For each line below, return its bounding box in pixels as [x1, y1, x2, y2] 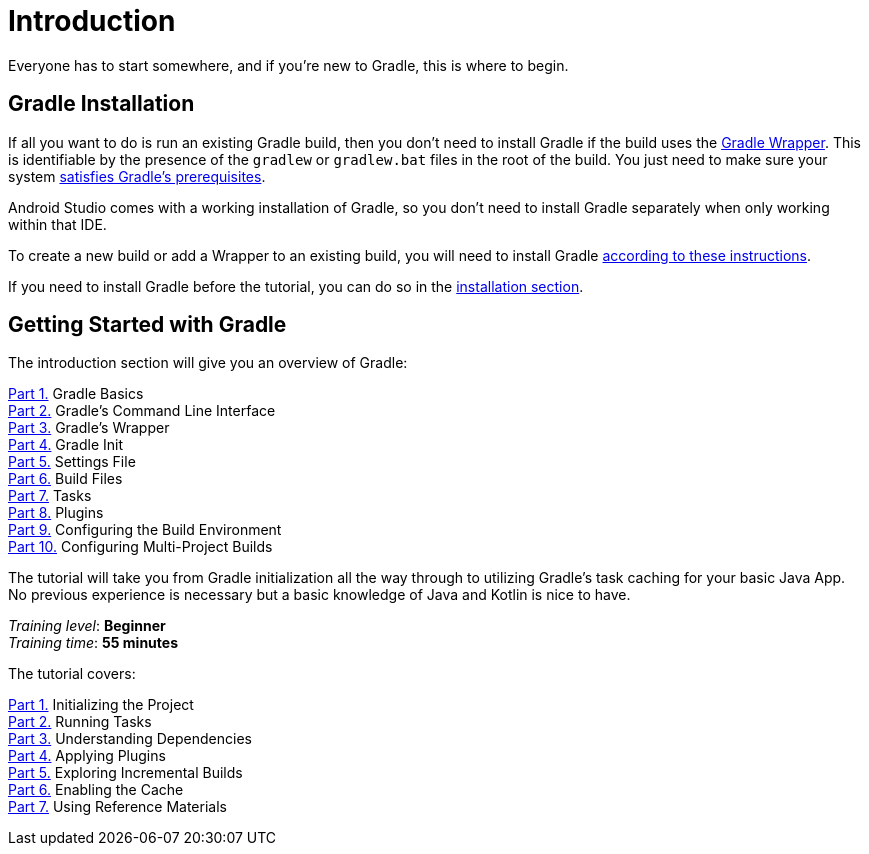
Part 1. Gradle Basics [8, 385, 144, 403]
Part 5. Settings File [8, 453, 136, 471]
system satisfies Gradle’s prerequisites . [8, 167, 266, 185]
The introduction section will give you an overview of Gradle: [8, 354, 408, 372]
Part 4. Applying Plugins [8, 747, 166, 765]
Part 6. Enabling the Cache [8, 781, 184, 799]
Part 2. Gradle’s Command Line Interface [8, 402, 276, 420]
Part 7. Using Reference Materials [8, 798, 227, 816]
